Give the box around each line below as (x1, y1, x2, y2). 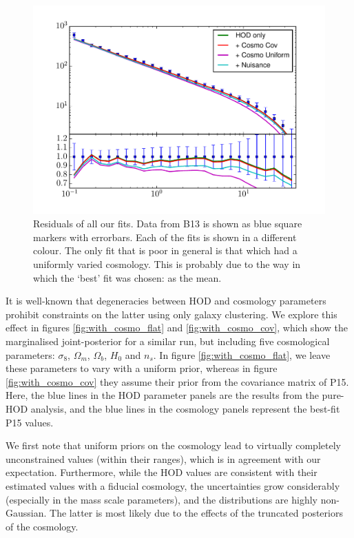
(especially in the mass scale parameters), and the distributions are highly (6, 492, 317, 506)
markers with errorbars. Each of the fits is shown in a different (33, 229, 297, 244)
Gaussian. (6, 506, 47, 520)
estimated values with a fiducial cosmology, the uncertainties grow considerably (6, 478, 340, 493)
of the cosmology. (6, 519, 79, 533)
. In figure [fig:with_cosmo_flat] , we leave (153, 347, 331, 362)
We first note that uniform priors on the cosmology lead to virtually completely (6, 438, 341, 453)
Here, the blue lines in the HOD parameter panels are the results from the (6, 388, 319, 402)
